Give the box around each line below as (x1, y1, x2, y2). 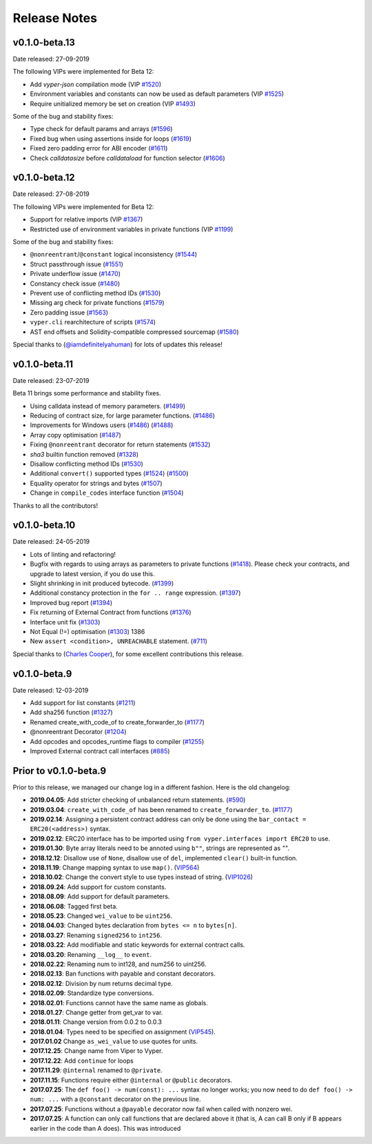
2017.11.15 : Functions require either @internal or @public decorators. (30, 1076, 233, 1084)
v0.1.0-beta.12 (12, 172, 75, 184)
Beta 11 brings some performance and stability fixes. (12, 389, 161, 397)
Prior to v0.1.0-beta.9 (12, 765, 107, 776)
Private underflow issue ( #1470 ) (30, 270, 121, 278)
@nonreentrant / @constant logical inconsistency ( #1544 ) (30, 250, 198, 259)
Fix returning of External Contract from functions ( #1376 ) (30, 608, 192, 617)
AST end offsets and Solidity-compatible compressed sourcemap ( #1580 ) (30, 328, 239, 336)
